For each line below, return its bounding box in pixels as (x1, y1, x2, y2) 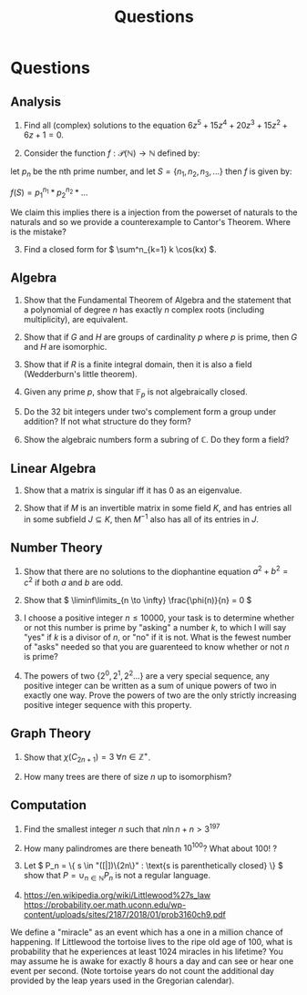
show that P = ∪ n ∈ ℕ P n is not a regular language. (23, 870, 211, 883)
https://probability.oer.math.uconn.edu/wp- (23, 899, 187, 910)
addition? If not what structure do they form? (23, 415, 192, 426)
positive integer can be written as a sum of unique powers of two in (23, 680, 277, 691)
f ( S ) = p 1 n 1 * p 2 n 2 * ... (10, 185, 88, 200)
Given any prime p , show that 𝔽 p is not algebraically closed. (23, 385, 249, 399)
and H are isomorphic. (23, 341, 107, 352)
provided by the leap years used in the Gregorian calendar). (10, 975, 235, 986)
